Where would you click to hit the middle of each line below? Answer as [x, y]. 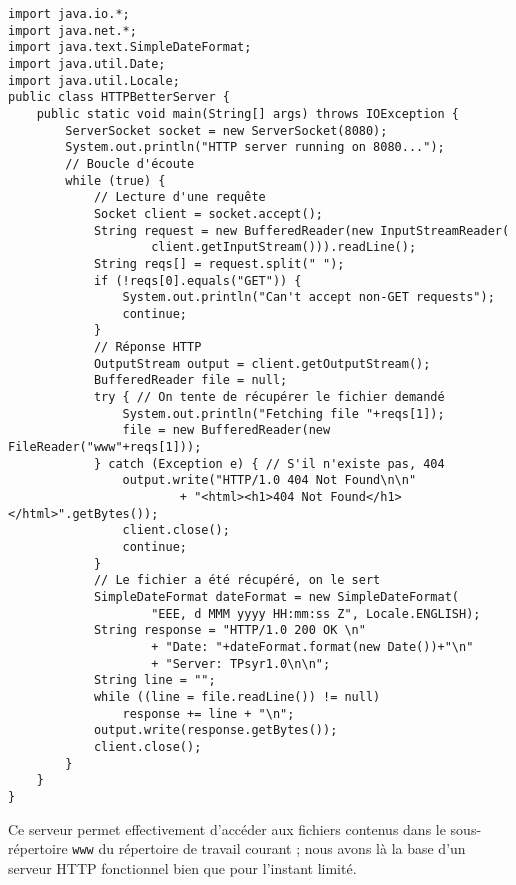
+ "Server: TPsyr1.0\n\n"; [241, 663]
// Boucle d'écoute [130, 163]
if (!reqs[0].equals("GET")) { [197, 280]
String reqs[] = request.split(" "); [219, 263]
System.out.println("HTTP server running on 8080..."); [255, 147]
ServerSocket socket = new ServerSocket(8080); [226, 130]
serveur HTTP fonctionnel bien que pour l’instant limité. [182, 867]
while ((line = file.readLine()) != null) [237, 696]
